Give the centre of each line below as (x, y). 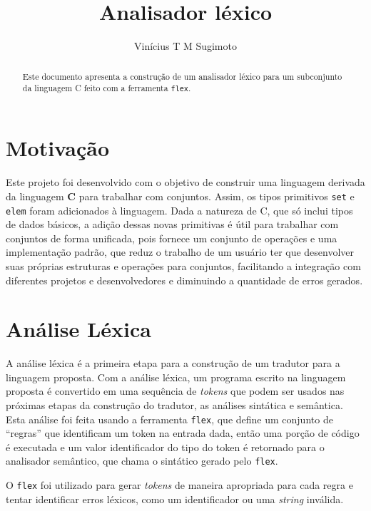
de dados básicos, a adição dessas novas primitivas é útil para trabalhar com (172, 224)
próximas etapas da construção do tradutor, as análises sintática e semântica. (174, 405)
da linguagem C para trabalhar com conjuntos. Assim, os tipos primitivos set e (180, 196)
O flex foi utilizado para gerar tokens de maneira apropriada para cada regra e (179, 485)
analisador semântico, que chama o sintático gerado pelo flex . (142, 461)
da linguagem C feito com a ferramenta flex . (107, 88)
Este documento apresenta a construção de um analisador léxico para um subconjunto (182, 76)
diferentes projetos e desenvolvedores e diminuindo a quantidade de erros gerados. (184, 280)
